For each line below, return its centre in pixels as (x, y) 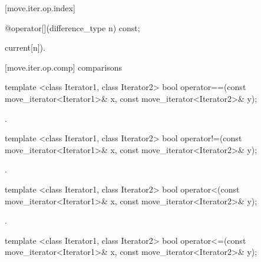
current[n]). (25, 47)
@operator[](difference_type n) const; (72, 27)
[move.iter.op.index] (40, 8)
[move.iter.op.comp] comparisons (63, 67)
